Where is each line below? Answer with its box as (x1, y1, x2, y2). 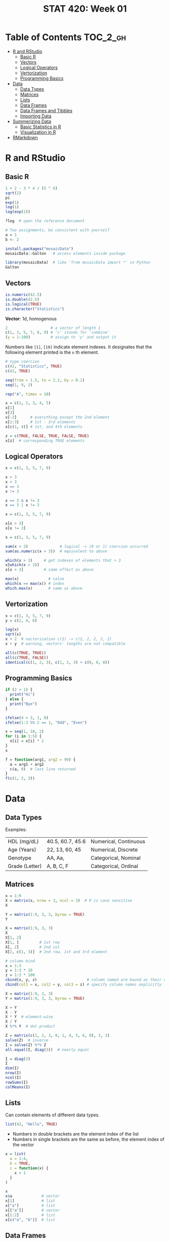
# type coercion (5, 359, 39, 364)
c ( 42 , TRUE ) (5, 368, 30, 373)
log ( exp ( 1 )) (5, 209, 30, 214)
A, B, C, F (46, 862, 69, 870)
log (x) (5, 627, 19, 632)
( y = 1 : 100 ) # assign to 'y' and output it (5, 335, 116, 340)
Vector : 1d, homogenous (5, 315, 57, 322)
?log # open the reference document (5, 218, 85, 223)
